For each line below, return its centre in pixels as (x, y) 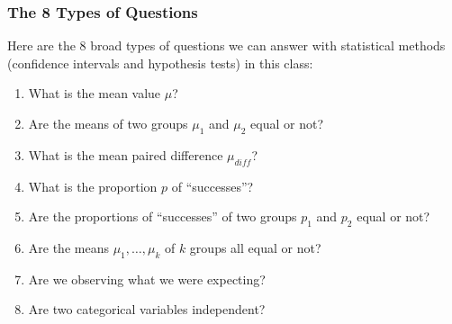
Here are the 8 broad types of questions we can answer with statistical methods (226, 45)
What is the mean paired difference (126, 154)
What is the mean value (95, 93)
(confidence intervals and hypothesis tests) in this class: (160, 63)
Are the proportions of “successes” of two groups (163, 216)
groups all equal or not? (255, 247)
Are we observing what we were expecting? (147, 279)
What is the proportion (93, 186)
